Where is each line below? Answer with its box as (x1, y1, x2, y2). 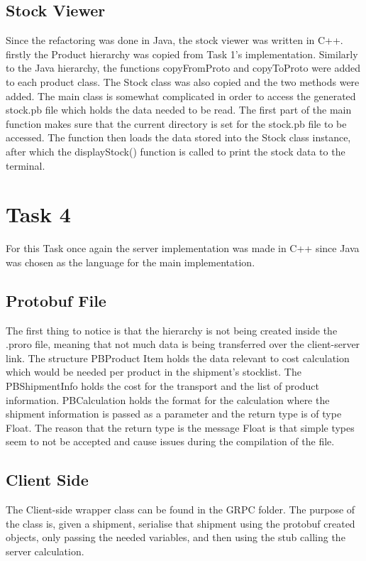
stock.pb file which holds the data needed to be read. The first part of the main (6, 102, 352, 117)
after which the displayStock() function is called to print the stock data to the (6, 143, 345, 158)
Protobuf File (6, 289, 106, 311)
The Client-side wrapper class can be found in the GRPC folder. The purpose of (6, 502, 355, 517)
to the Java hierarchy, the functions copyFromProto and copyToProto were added (6, 60, 361, 75)
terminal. (6, 158, 45, 173)
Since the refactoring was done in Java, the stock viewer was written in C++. (6, 33, 343, 48)
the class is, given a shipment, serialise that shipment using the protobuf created (6, 516, 355, 530)
